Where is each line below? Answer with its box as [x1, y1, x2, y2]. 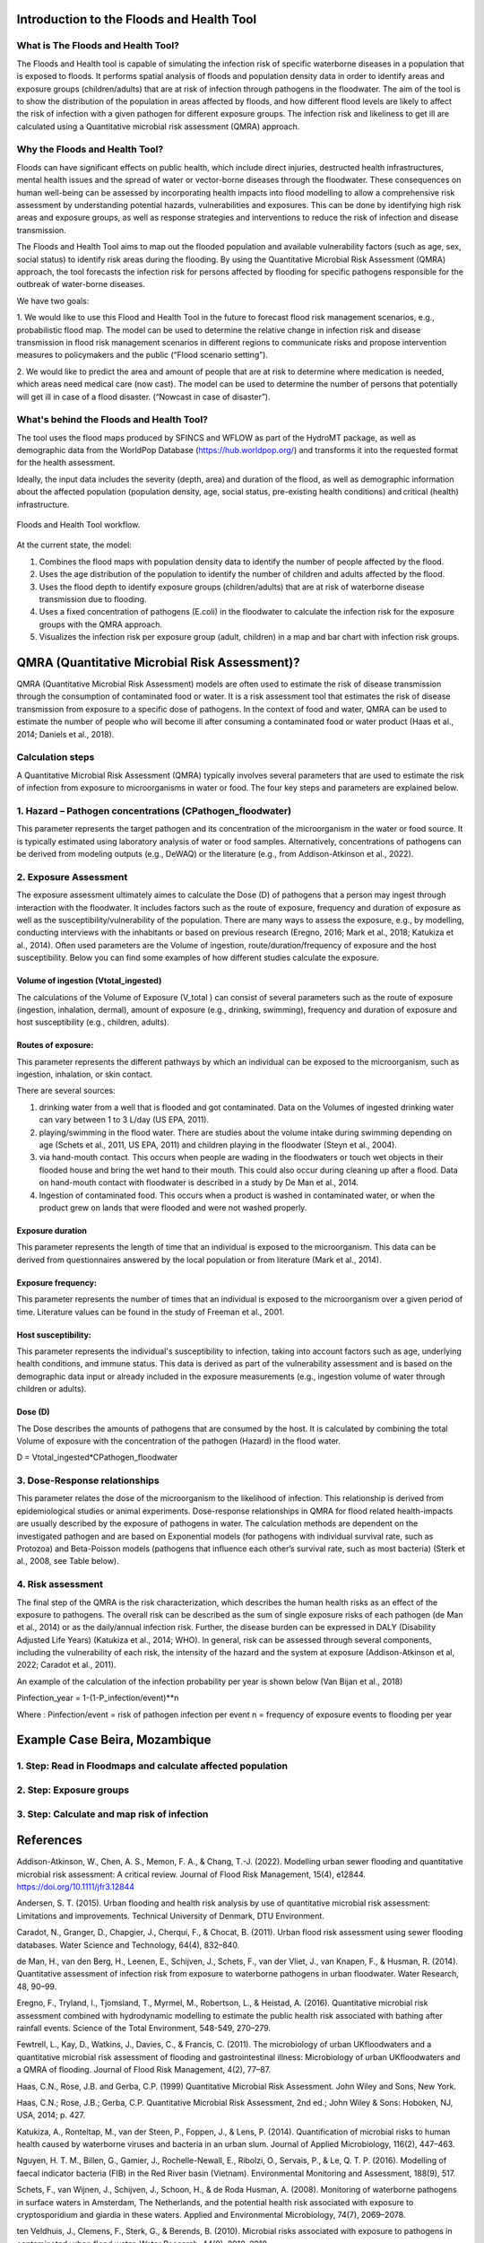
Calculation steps [16, 751, 95, 764]
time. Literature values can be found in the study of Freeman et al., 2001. [16, 1306, 285, 1317]
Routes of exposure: [16, 1040, 94, 1051]
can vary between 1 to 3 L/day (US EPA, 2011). [39, 1114, 210, 1125]
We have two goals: [16, 295, 90, 306]
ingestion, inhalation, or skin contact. [16, 1069, 153, 1080]
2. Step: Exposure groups [16, 1784, 130, 1796]
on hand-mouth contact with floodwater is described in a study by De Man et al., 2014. [39, 1177, 359, 1188]
